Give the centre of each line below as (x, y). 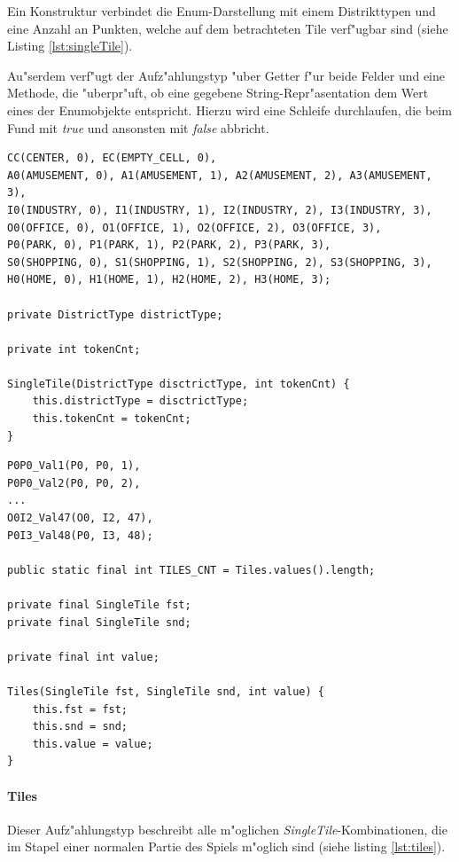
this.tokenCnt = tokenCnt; (112, 419)
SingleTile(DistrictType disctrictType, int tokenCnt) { (179, 384)
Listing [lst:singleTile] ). (70, 46)
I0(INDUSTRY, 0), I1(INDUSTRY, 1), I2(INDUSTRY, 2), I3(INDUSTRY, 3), (220, 210)
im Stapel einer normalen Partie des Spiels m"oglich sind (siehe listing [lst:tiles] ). (226, 846)
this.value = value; (93, 744)
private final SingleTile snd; (99, 622)
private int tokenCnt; (74, 349)
